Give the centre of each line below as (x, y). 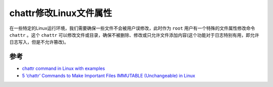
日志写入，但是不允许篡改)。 (39, 42)
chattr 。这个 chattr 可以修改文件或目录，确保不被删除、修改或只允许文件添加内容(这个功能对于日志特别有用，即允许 (134, 35)
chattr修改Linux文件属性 (61, 13)
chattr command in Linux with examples (63, 68)
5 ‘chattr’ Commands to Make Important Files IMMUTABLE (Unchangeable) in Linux (109, 75)
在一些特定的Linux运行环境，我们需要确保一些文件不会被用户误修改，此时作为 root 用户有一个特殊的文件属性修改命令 (132, 28)
